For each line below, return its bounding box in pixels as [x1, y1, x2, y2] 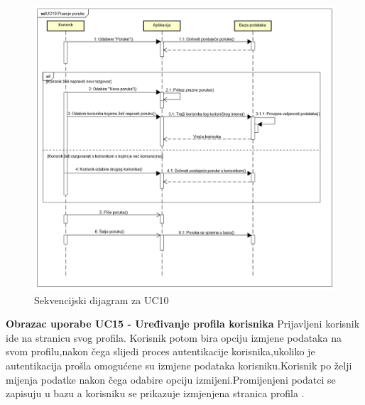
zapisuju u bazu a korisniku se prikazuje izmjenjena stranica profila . [6, 386, 305, 401]
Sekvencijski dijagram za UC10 [34, 292, 169, 307]
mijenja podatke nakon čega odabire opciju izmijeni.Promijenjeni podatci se [6, 372, 336, 387]
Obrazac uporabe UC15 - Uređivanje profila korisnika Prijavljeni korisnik [6, 316, 360, 331]
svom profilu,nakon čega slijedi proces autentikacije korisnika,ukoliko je [6, 344, 315, 359]
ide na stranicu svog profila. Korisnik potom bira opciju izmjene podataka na [6, 330, 342, 345]
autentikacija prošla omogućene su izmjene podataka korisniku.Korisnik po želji [6, 357, 352, 372]
